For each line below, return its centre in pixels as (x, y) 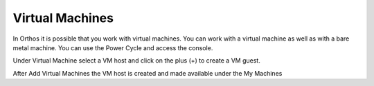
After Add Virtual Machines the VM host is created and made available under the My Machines (148, 73)
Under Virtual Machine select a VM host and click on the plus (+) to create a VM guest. (137, 61)
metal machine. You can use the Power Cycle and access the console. (113, 47)
